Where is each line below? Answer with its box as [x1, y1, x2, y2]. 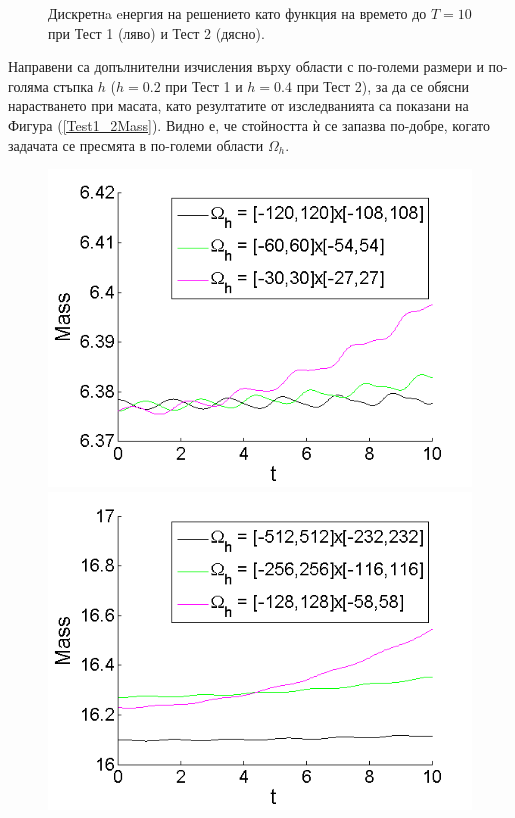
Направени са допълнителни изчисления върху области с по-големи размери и [8, 56, 484, 77]
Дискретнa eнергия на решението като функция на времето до [48, 3, 427, 23]
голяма [8, 75, 49, 96]
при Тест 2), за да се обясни [296, 75, 469, 96]
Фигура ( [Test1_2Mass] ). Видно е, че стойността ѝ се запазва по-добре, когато [8, 114, 490, 135]
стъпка [53, 75, 94, 96]
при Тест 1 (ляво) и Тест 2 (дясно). [48, 22, 265, 43]
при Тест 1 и [165, 75, 243, 96]
